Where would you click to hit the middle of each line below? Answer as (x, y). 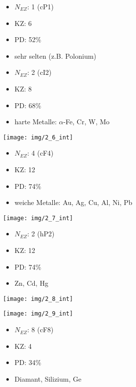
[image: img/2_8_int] (38, 299)
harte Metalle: (35, 122)
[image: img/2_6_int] (38, 137)
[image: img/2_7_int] (38, 218)
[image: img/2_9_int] (38, 314)
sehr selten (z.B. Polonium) (55, 56)
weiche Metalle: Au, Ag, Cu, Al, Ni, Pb (73, 202)
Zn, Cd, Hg (31, 283)
